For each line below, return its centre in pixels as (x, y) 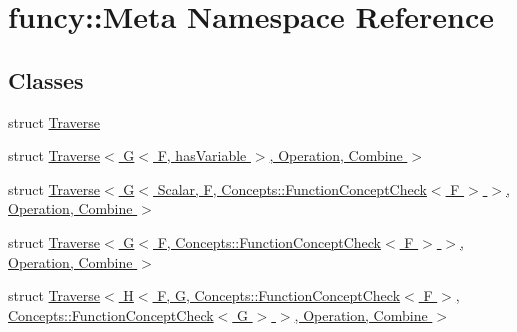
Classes (46, 79)
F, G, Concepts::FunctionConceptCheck (279, 295)
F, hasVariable (202, 155)
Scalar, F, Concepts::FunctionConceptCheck (292, 188)
